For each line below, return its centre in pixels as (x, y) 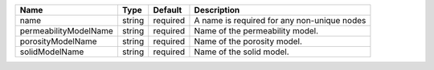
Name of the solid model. (242, 52)
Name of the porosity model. (248, 41)
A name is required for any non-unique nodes (280, 20)
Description (217, 10)
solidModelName (52, 52)
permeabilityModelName (67, 31)
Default (168, 10)
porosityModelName (58, 41)
